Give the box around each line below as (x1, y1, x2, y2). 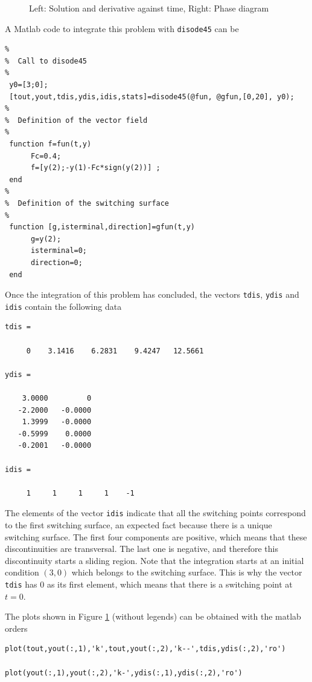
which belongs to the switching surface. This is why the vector (71, 566, 302, 579)
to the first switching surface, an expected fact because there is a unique (5, 519, 272, 531)
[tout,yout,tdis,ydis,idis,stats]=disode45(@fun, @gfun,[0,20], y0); (9, 92, 294, 101)
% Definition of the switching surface (5, 198, 170, 208)
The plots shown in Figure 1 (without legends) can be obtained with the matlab (5, 610, 301, 623)
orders (5, 621, 28, 634)
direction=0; (30, 258, 83, 267)
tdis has (5, 577, 37, 590)
